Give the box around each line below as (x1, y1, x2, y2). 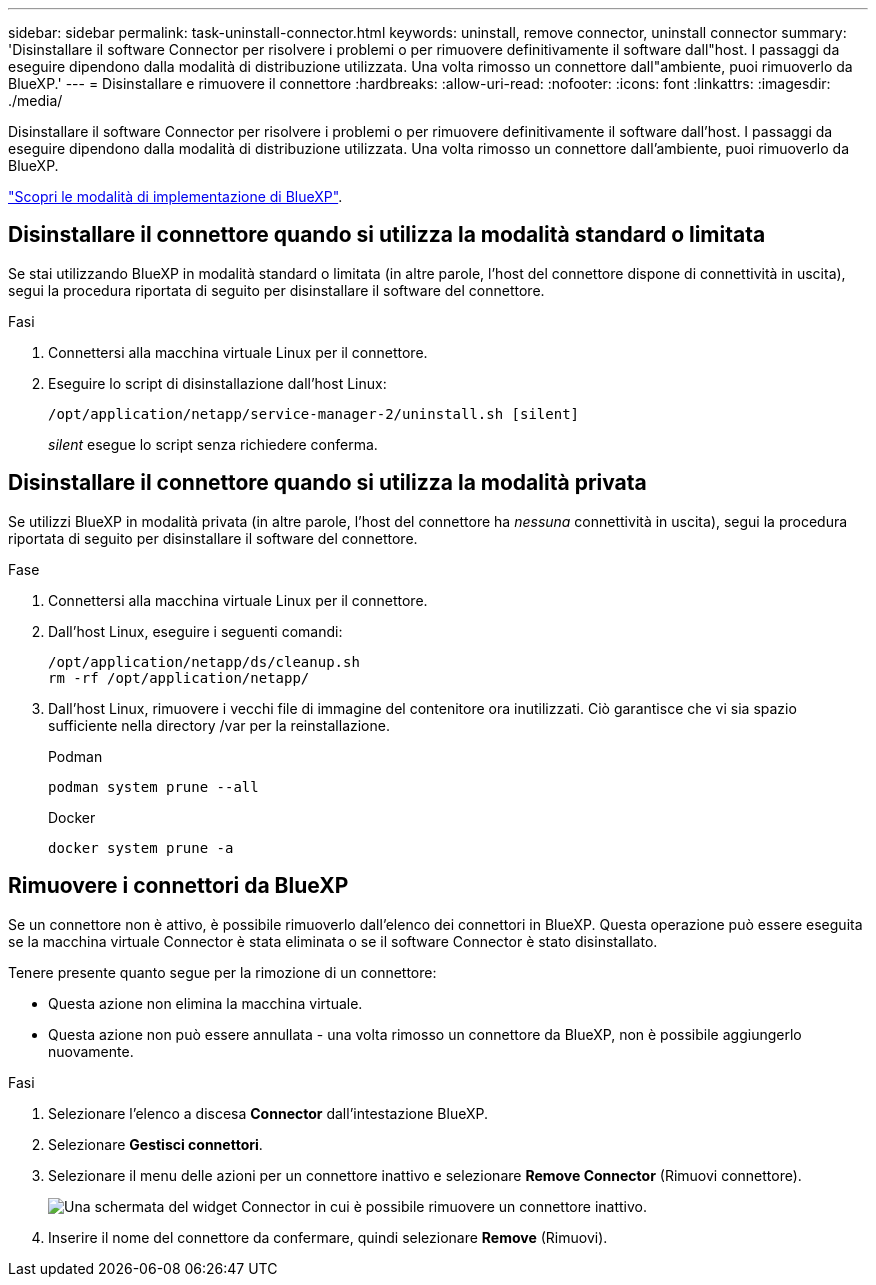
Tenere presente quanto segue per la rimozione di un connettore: (8, 963, 437, 981)
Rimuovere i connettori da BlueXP (8, 873, 349, 899)
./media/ (8, 92, 63, 109)
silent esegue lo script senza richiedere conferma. (48, 435, 378, 453)
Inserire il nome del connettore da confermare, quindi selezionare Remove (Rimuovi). (48, 1228, 608, 1246)
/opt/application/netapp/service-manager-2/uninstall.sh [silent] (48, 405, 580, 422)
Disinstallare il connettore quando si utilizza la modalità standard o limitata (8, 222, 766, 248)
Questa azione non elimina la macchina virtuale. (48, 994, 363, 1012)
